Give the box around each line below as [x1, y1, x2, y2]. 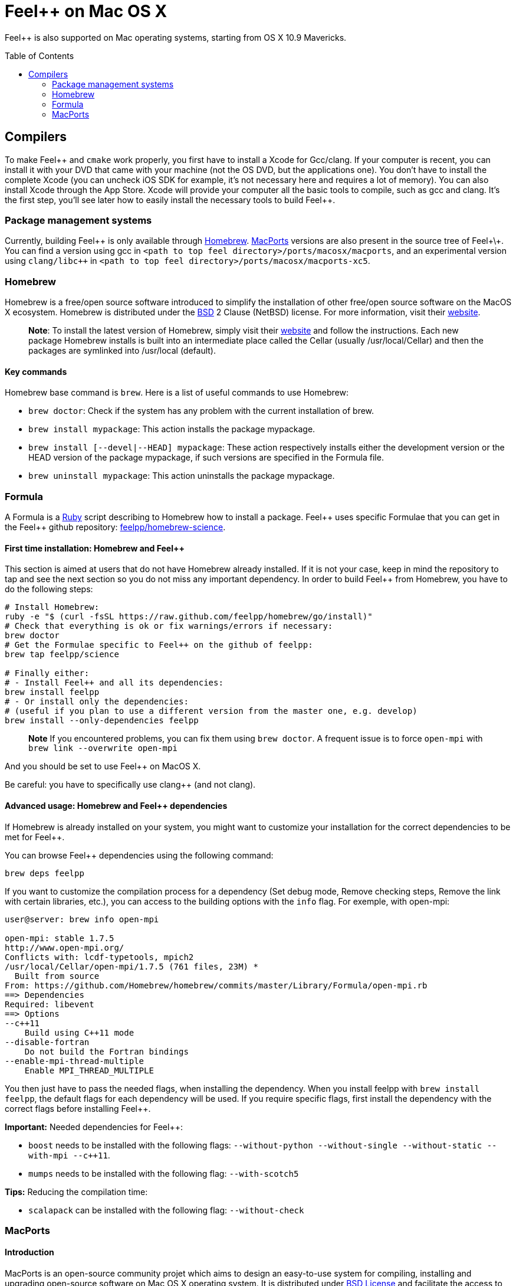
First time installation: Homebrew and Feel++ [5, 543, 185, 553]
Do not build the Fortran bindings [24, 1046, 189, 1056]
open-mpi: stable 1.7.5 [5, 933, 114, 943]
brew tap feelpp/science [5, 649, 119, 660]
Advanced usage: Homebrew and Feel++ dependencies [5, 800, 228, 811]
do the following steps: [5, 584, 93, 595]
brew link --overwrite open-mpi [28, 743, 178, 753]
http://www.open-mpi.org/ [5, 942, 124, 952]
